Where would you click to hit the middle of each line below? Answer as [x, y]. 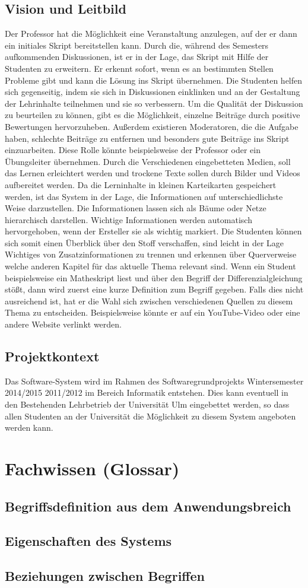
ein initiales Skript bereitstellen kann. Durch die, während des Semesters [137, 45]
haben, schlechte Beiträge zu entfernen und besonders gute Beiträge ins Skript [147, 138]
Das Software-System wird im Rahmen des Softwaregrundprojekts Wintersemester [154, 381]
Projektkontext [52, 356]
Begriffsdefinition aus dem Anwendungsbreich [148, 506]
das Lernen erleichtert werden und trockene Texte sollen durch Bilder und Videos [153, 173]
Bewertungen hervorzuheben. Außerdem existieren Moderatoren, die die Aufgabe [152, 126]
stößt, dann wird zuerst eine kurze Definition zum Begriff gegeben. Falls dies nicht [154, 289]
